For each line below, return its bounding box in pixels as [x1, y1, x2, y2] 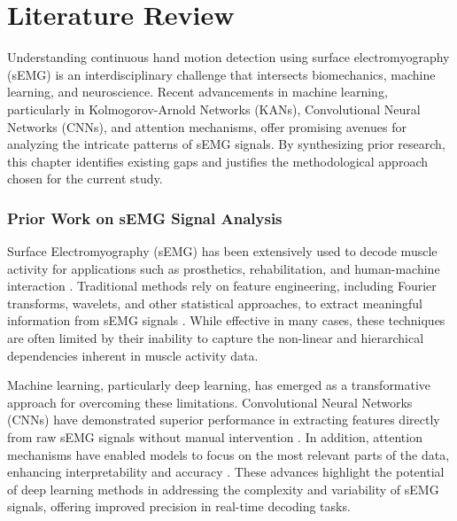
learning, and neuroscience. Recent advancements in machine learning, [7, 82, 388, 101]
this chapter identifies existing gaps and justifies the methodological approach [7, 152, 429, 170]
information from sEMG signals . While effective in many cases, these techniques [7, 311, 445, 330]
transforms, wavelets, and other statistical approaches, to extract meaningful [7, 293, 422, 312]
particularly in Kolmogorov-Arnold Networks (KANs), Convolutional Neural [7, 99, 421, 118]
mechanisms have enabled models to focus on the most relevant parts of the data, [7, 445, 450, 463]
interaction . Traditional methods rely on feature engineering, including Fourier [7, 276, 437, 295]
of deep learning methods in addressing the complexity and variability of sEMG [7, 479, 439, 498]
